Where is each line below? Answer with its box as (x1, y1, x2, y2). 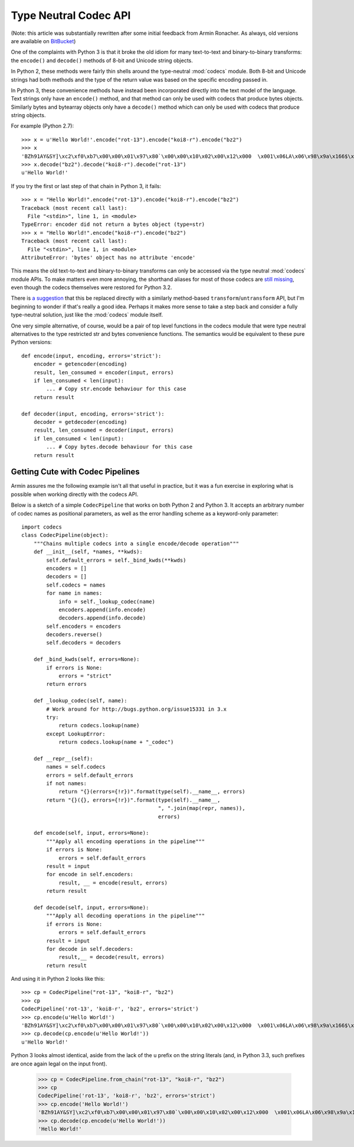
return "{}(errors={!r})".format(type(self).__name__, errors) (58, 788, 245, 795)
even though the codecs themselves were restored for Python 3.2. (11, 284, 172, 291)
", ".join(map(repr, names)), (158, 805, 245, 812)
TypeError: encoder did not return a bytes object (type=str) (21, 221, 205, 228)
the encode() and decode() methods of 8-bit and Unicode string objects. (11, 57, 193, 64)
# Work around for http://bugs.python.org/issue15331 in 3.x (46, 705, 227, 712)
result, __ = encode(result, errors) (58, 879, 168, 886)
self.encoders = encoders (46, 623, 121, 630)
